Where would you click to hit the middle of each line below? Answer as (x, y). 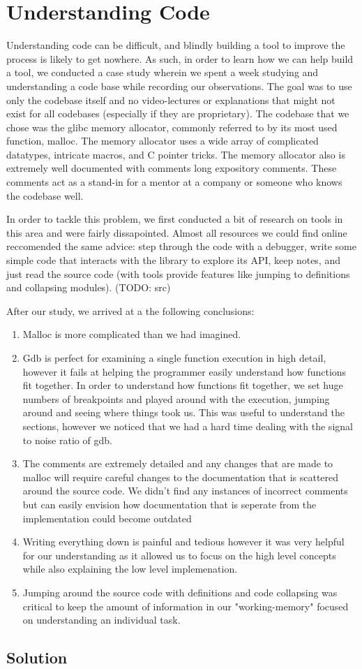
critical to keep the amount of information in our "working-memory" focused (186, 606)
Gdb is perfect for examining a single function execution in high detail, (174, 358)
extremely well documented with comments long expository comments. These (172, 168)
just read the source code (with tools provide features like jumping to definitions (178, 273)
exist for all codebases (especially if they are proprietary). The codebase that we (178, 113)
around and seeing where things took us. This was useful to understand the (183, 412)
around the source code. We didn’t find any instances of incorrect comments (185, 491)
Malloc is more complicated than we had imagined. (132, 334)
